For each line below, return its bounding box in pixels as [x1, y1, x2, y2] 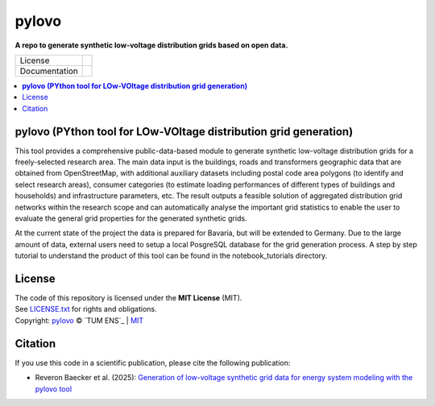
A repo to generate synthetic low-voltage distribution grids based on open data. [14, 40, 288, 50]
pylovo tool [35, 383, 72, 394]
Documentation [19, 65, 78, 77]
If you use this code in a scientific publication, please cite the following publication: [14, 358, 291, 367]
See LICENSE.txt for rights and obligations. [14, 304, 157, 314]
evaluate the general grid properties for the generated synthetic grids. [14, 213, 247, 223]
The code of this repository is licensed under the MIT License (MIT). [14, 293, 242, 303]
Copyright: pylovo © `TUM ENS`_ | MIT [14, 315, 144, 325]
